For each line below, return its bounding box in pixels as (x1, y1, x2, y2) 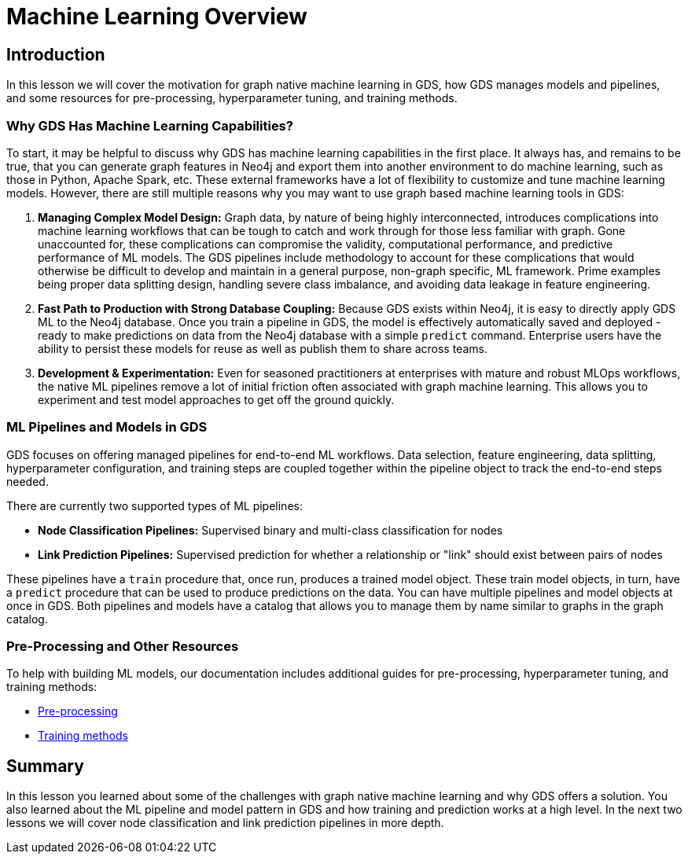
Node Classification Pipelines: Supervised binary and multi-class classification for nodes (38, 523, 503, 537)
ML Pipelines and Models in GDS (6, 419, 208, 436)
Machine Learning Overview (6, 3, 307, 30)
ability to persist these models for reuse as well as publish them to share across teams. (38, 341, 487, 355)
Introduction (6, 44, 105, 64)
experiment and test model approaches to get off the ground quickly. (38, 392, 395, 406)
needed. (6, 474, 49, 488)
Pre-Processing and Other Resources (6, 638, 239, 655)
